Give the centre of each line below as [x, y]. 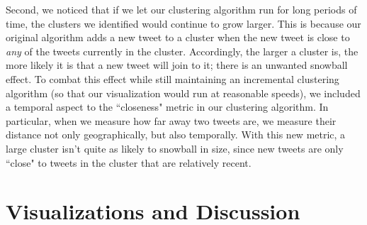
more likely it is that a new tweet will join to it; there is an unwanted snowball [177, 65]
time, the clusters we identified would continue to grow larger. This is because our [183, 23]
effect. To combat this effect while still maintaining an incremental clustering [173, 78]
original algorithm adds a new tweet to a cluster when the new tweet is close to [178, 37]
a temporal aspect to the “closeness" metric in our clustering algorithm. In [167, 107]
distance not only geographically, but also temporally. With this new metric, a [176, 135]
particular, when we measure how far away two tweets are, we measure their [171, 120]
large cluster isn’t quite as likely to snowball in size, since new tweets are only [175, 148]
